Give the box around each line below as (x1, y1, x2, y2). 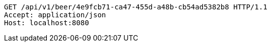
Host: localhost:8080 (4, 19, 89, 27)
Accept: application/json (4, 11, 106, 19)
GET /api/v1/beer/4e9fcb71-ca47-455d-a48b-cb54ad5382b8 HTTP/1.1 (4, 3, 267, 11)
